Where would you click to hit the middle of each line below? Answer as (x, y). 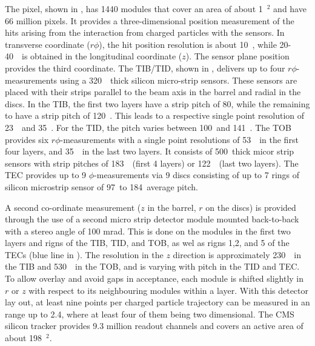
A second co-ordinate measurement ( (73, 207)
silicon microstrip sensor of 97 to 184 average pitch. (101, 186)
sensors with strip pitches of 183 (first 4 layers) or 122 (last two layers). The (152, 163)
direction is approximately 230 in (237, 254)
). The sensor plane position (237, 56)
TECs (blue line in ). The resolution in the (84, 254)
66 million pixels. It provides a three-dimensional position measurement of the (150, 20)
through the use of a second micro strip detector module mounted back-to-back (152, 219)
